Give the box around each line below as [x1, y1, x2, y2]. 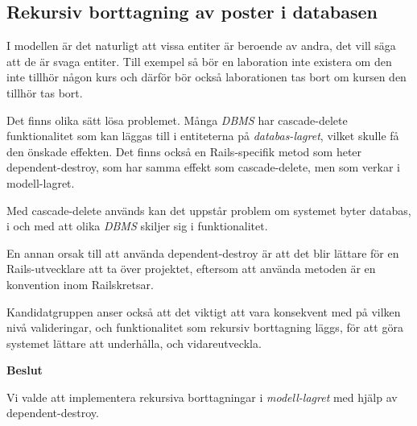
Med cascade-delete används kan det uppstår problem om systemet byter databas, [6, 201, 411, 218]
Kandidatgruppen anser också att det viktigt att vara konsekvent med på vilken [6, 303, 401, 320]
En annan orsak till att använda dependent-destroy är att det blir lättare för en [6, 244, 399, 261]
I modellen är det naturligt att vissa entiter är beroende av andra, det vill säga [6, 37, 396, 54]
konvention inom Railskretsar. [6, 275, 154, 292]
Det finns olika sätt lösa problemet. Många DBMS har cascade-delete [6, 111, 348, 128]
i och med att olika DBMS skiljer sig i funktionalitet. [6, 217, 268, 234]
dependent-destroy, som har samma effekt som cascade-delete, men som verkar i [6, 159, 400, 176]
